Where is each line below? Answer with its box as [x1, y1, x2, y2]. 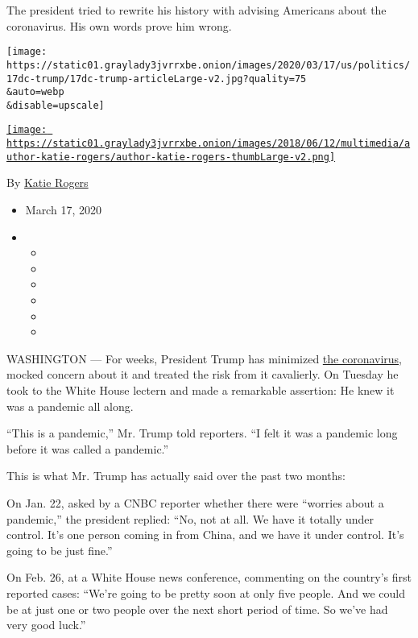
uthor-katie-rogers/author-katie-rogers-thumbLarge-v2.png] [6, 151, 336, 163]
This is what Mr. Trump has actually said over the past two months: [6, 467, 346, 484]
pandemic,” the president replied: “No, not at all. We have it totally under [6, 510, 374, 527]
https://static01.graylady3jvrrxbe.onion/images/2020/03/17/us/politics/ [6, 59, 411, 71]
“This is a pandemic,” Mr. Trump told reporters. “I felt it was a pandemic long [6, 425, 398, 441]
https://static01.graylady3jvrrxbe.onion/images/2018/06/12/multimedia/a [6, 138, 411, 150]
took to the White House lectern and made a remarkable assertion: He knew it [6, 381, 395, 398]
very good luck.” [6, 616, 86, 633]
